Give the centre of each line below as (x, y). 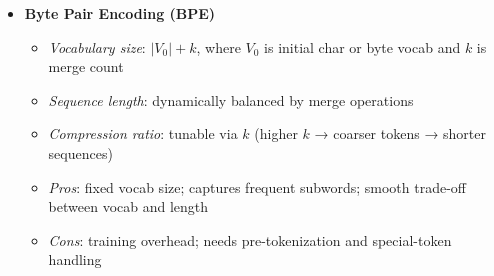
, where (218, 46)
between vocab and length (128, 206)
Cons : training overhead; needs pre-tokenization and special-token (250, 239)
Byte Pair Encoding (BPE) (120, 13)
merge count (86, 66)
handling (75, 259)
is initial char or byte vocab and (362, 46)
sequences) (80, 152)
